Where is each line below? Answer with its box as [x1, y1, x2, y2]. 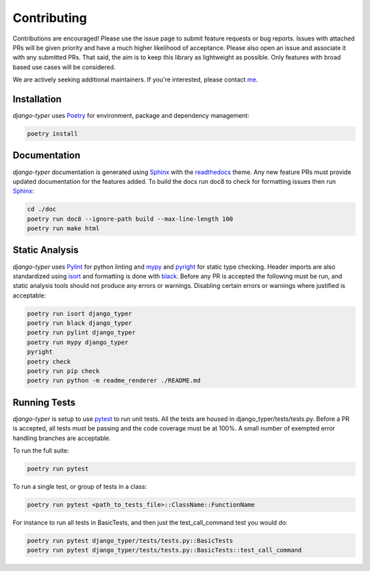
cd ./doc [27, 206, 57, 213]
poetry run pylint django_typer [27, 329, 136, 337]
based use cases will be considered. [12, 62, 116, 71]
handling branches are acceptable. [12, 434, 111, 442]
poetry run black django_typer [27, 319, 133, 327]
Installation [12, 93, 62, 105]
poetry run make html [27, 225, 100, 232]
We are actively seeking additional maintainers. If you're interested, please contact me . [12, 75, 258, 84]
